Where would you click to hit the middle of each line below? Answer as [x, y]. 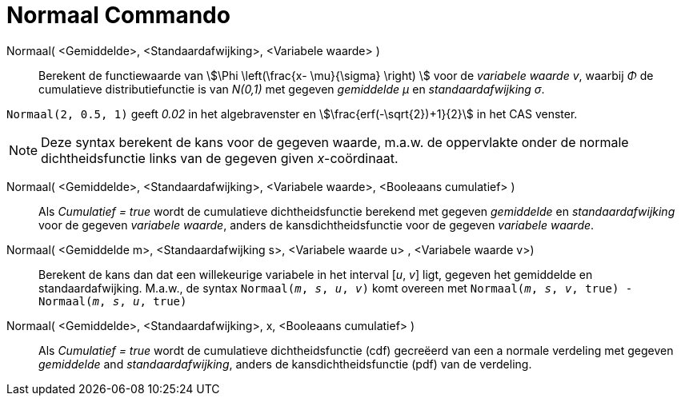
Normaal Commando [118, 15]
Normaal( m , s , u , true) [113, 301]
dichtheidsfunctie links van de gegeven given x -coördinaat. [220, 158]
